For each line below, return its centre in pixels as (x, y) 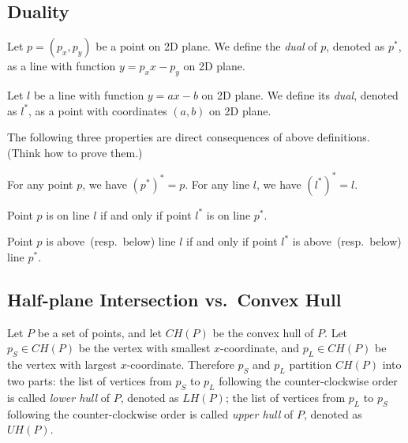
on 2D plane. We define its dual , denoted (300, 95)
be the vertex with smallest (144, 348)
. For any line (217, 184)
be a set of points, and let (100, 332)
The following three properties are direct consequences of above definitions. (189, 137)
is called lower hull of (58, 397)
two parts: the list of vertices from (90, 381)
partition (311, 364)
